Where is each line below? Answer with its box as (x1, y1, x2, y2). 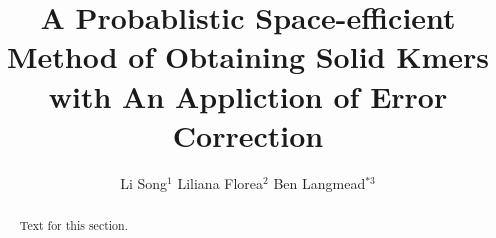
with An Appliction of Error (48, 75, 448, 116)
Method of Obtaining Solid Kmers (7, 36, 489, 77)
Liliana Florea (177, 172, 264, 193)
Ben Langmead (273, 172, 366, 193)
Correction (172, 114, 324, 155)
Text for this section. (19, 217, 128, 234)
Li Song (120, 172, 168, 193)
